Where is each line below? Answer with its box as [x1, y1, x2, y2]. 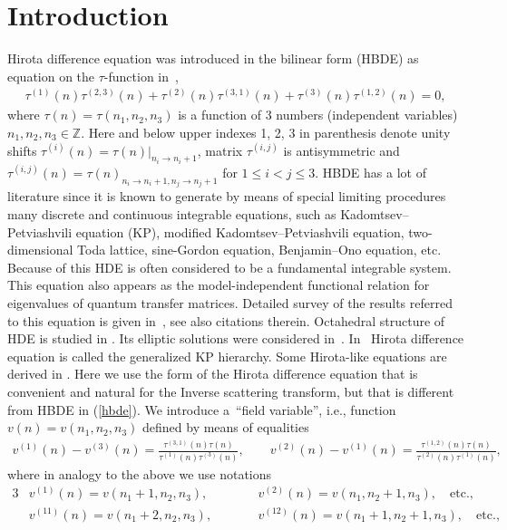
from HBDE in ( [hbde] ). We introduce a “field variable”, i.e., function [7, 400, 396, 419]
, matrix [197, 140, 243, 159]
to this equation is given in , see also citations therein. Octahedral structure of [7, 311, 445, 330]
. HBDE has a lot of [315, 162, 426, 181]
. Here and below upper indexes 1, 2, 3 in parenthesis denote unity [81, 122, 451, 141]
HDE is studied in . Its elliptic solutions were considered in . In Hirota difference [7, 329, 464, 348]
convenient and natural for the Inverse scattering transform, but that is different [7, 381, 454, 400]
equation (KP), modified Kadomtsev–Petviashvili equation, [75, 222, 405, 241]
